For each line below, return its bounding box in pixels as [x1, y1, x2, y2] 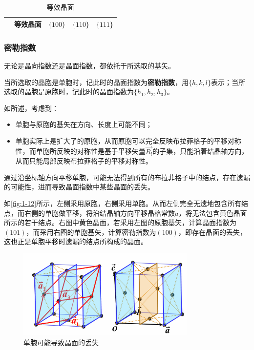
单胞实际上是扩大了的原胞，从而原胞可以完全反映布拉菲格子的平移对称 [15, 135, 241, 145]
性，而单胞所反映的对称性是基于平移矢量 [15, 146, 146, 156]
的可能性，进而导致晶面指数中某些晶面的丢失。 [4, 182, 154, 192]
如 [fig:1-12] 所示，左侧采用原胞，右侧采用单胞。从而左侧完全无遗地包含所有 [4, 198, 242, 208]
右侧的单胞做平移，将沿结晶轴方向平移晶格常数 [24, 207, 175, 218]
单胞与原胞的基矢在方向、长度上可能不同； [15, 119, 152, 129]
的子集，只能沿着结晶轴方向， [152, 146, 249, 156]
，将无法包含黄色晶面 [178, 207, 247, 218]
